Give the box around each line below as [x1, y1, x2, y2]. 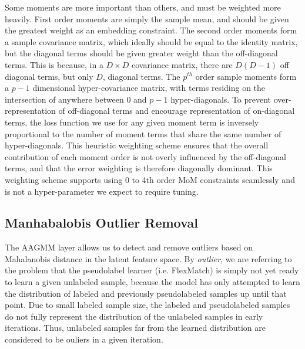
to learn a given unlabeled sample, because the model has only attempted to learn [5, 276, 300, 288]
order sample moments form [195, 70, 297, 82]
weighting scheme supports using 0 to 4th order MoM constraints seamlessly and [5, 173, 295, 185]
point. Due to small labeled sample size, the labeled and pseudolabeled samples [5, 299, 290, 311]
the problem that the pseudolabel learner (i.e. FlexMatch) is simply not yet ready [5, 264, 299, 276]
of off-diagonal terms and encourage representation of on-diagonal [58, 104, 295, 117]
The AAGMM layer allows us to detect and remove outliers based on [5, 241, 253, 253]
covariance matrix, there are [132, 58, 233, 70]
